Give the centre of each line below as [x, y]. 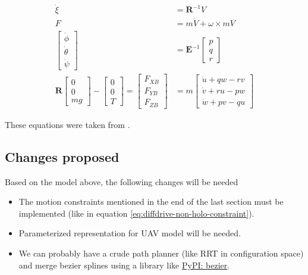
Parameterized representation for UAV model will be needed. [130, 233]
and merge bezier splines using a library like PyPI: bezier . [124, 265]
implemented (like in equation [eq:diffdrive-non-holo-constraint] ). [136, 213]
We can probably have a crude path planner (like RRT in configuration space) [161, 253]
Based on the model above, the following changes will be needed [122, 181]
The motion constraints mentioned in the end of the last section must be [151, 201]
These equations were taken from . [67, 124]
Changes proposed [62, 156]
